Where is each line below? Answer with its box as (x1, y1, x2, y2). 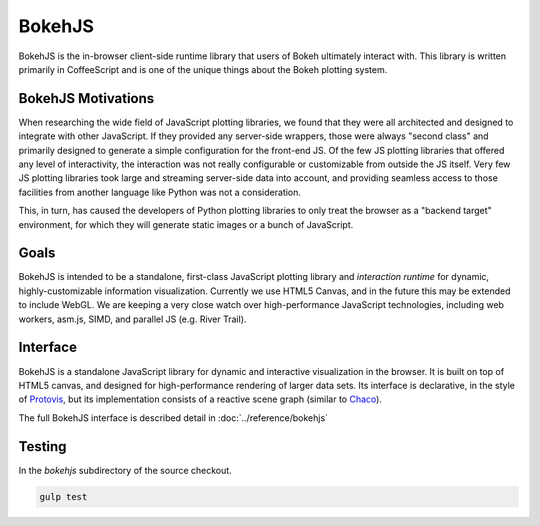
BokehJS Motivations (18, 90, 155, 107)
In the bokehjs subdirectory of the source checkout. (18, 464, 232, 476)
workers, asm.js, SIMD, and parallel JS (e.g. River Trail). (18, 313, 247, 325)
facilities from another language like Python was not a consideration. (18, 186, 302, 198)
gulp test (39, 491, 88, 502)
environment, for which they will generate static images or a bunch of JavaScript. (18, 218, 354, 230)
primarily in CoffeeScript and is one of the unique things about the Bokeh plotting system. (18, 63, 388, 75)
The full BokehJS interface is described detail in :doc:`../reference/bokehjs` (18, 411, 329, 424)
